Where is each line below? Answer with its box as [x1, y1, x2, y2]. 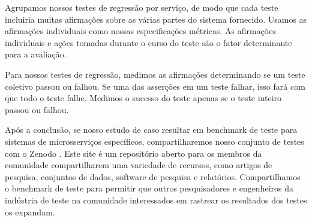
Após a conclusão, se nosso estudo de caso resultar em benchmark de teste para [5, 123, 298, 136]
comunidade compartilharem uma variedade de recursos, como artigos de [5, 159, 272, 171]
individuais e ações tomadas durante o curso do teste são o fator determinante [5, 36, 292, 48]
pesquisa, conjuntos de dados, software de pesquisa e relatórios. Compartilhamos [5, 170, 301, 183]
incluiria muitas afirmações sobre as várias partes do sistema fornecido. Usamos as [5, 13, 307, 25]
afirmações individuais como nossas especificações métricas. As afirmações [5, 25, 276, 37]
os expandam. [5, 205, 55, 218]
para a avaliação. [5, 48, 67, 60]
